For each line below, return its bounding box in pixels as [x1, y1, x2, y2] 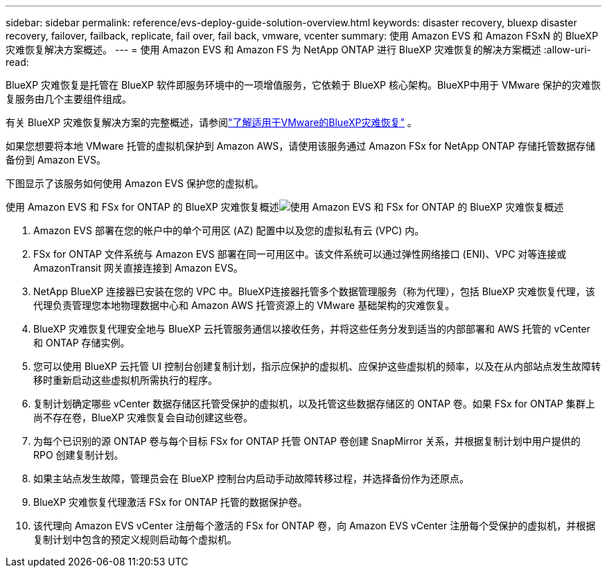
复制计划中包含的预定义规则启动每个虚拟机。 [33, 534, 237, 545]
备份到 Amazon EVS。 [6, 154, 106, 166]
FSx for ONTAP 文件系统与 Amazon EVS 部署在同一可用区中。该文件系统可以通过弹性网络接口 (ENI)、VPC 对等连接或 [33, 248, 567, 260]
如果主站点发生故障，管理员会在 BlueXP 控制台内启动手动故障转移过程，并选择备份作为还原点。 [33, 473, 469, 484]
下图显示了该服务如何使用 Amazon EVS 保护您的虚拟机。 [6, 177, 264, 189]
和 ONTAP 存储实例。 [33, 337, 130, 349]
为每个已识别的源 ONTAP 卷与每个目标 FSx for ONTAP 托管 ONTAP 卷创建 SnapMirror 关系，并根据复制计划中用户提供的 [33, 435, 581, 447]
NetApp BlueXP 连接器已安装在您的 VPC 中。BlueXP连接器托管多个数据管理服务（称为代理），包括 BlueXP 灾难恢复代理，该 [33, 285, 595, 297]
